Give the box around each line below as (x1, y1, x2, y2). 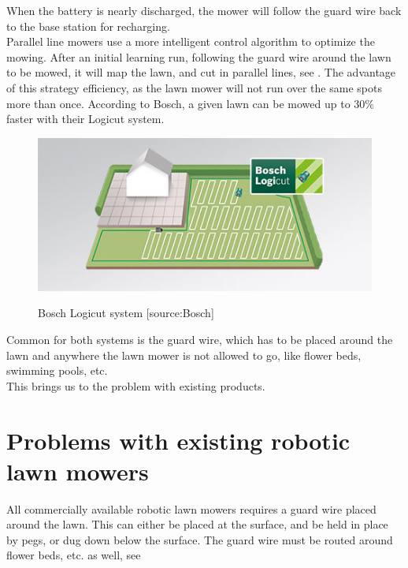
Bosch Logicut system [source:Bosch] (38, 305, 214, 321)
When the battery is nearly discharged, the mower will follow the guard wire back (6, 2, 402, 18)
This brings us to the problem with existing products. (6, 377, 265, 394)
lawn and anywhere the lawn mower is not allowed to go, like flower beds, (6, 346, 362, 363)
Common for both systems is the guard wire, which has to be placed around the (6, 331, 393, 347)
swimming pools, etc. (6, 362, 108, 379)
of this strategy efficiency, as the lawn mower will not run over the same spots (6, 79, 382, 95)
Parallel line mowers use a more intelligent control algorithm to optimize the (6, 33, 375, 50)
